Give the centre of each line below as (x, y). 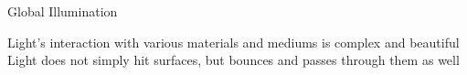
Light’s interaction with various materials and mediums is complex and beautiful (233, 42)
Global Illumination (63, 11)
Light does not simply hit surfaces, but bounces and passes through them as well (233, 60)
